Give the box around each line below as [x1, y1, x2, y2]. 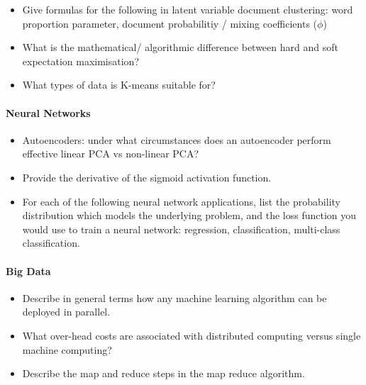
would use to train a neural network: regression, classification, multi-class [22, 221, 340, 236]
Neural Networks [6, 105, 91, 120]
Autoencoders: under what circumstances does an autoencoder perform [22, 132, 331, 147]
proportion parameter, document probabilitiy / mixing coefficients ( [22, 16, 318, 30]
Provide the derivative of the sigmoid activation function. [22, 169, 272, 184]
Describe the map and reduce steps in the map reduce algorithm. [22, 366, 305, 381]
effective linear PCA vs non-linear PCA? [22, 146, 199, 161]
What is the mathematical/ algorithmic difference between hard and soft [22, 40, 338, 55]
